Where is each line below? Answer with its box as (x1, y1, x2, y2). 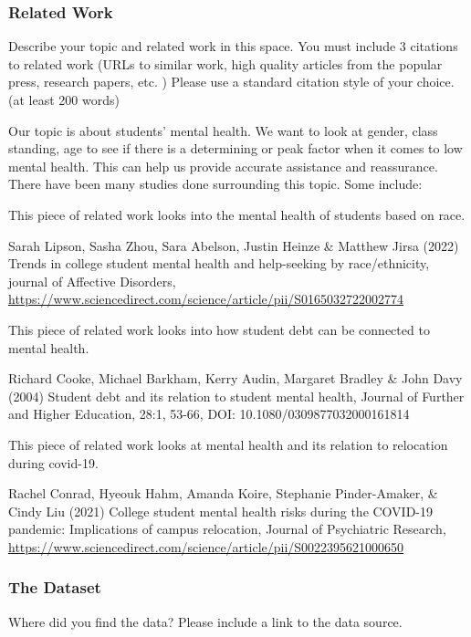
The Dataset (8, 576, 101, 599)
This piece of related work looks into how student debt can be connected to (8, 319, 430, 339)
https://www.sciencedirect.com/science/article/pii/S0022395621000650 (8, 537, 404, 556)
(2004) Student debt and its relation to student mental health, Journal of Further (8, 386, 465, 405)
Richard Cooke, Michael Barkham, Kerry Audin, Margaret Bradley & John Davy (8, 369, 463, 388)
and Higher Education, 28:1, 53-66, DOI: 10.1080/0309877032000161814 (8, 404, 410, 423)
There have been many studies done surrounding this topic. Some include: (8, 174, 423, 193)
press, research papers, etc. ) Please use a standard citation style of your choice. (8, 72, 455, 91)
